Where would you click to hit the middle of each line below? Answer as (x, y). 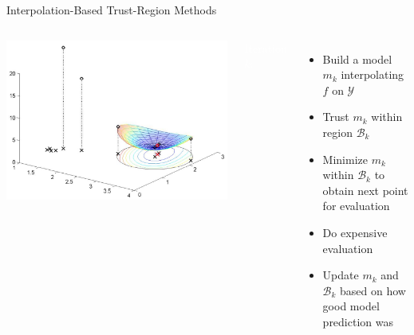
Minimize (345, 159)
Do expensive (355, 232)
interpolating (373, 74)
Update (341, 275)
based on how (373, 290)
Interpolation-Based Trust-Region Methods (112, 10)
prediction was (358, 321)
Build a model (357, 58)
